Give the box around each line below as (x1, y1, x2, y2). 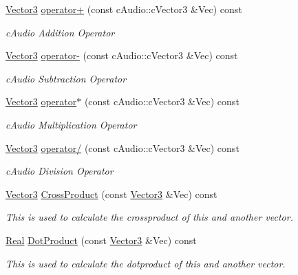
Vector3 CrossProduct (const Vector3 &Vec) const (6, 186, 217, 201)
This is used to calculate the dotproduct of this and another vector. (6, 256, 286, 270)
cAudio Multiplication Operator (6, 117, 137, 131)
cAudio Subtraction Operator (6, 71, 127, 85)
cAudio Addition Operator (6, 25, 115, 39)
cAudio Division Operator (6, 164, 114, 178)
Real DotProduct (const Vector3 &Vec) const (6, 232, 197, 247)
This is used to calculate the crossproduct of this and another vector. (6, 210, 293, 224)
